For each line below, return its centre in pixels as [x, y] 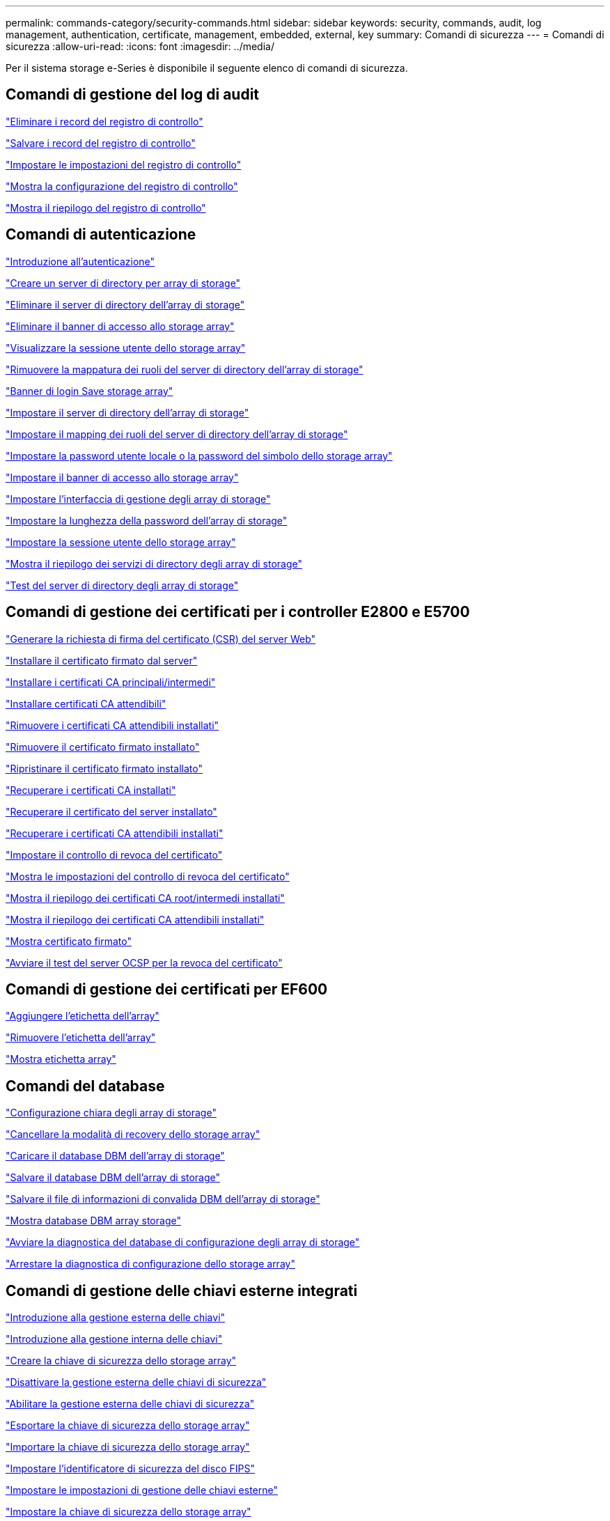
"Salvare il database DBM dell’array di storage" [113, 1178]
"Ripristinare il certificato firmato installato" [104, 768]
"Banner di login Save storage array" [89, 391]
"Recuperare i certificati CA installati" [91, 790]
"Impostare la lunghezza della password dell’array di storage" [147, 520]
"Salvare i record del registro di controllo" [101, 143]
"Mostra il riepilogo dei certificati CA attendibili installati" [135, 919]
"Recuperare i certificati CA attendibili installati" [115, 833]
